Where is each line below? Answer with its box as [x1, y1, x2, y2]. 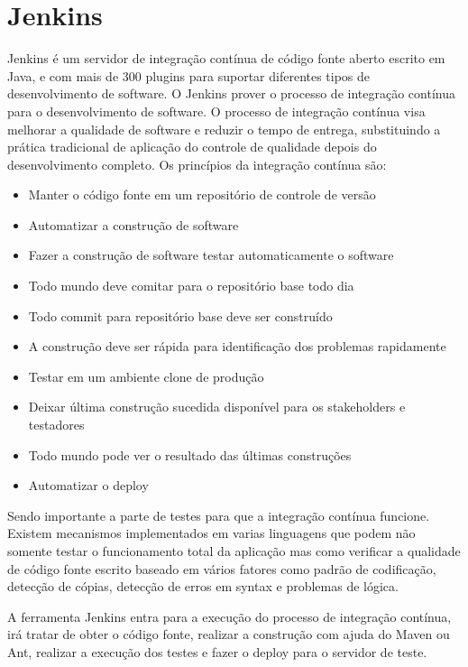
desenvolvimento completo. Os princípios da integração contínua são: [7, 154, 387, 173]
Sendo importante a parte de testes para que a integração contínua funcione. [7, 505, 430, 524]
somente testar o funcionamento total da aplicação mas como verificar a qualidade [7, 542, 461, 560]
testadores [28, 415, 85, 434]
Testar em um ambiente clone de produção [28, 366, 264, 385]
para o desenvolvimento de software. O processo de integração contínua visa [7, 101, 426, 120]
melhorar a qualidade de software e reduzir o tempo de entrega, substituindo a [7, 119, 441, 138]
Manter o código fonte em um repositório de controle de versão [28, 185, 376, 204]
